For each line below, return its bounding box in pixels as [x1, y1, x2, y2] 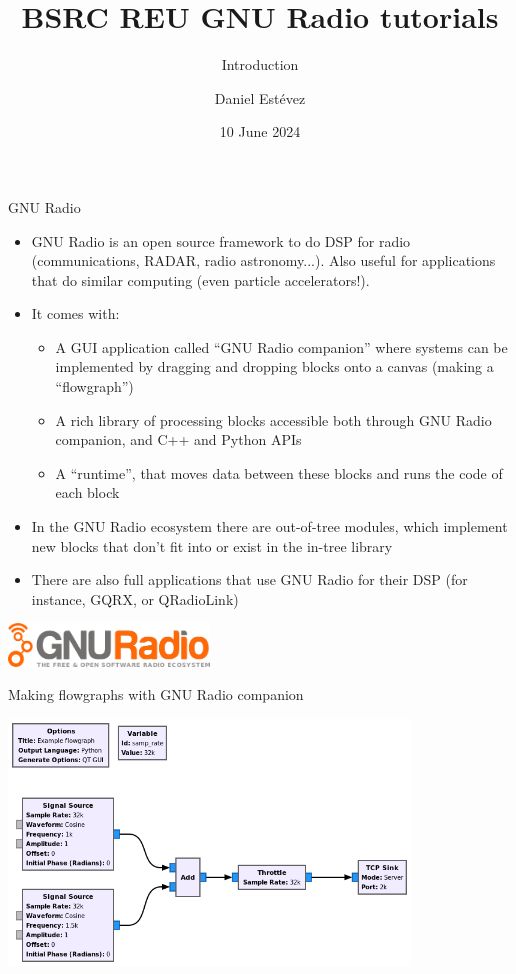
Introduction [221, 54, 299, 75]
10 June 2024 [219, 121, 301, 142]
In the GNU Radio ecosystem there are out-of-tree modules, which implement [31, 516, 508, 537]
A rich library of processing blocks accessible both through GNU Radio [55, 409, 492, 430]
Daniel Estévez [214, 87, 306, 108]
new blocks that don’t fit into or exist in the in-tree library [31, 535, 393, 556]
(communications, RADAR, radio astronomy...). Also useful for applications [31, 250, 496, 271]
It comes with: [31, 303, 120, 324]
